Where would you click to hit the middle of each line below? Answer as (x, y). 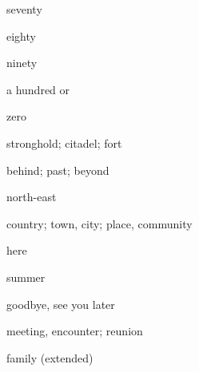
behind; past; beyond (58, 170)
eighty (21, 36)
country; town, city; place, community (99, 223)
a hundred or (38, 89)
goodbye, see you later (61, 304)
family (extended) (50, 357)
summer (26, 277)
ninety (22, 63)
